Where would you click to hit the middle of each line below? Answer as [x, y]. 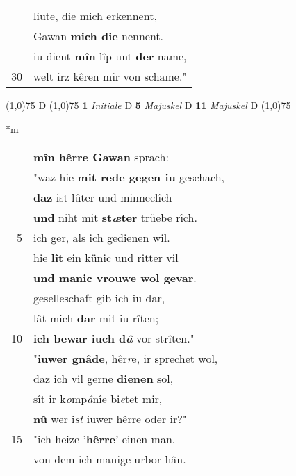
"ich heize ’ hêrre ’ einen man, [105, 439]
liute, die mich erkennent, [95, 16]
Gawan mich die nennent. [99, 36]
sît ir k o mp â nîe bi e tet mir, [98, 399]
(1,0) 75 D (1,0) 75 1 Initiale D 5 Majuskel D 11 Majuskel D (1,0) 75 [148, 105]
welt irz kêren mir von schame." [110, 76]
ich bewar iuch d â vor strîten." [114, 338]
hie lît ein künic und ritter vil [106, 258]
